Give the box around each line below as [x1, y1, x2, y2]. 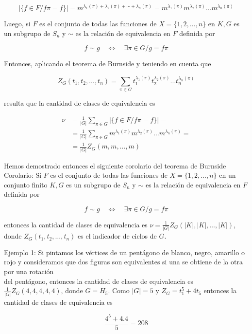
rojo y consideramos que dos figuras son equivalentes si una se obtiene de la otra [4, 257, 243, 267]
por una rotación [4, 266, 54, 277]
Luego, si [4, 19, 31, 29]
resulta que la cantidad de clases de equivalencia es [4, 97, 155, 108]
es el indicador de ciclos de [78, 231, 157, 241]
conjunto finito [4, 179, 48, 189]
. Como [108, 285, 130, 296]
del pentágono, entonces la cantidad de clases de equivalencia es [4, 276, 193, 286]
